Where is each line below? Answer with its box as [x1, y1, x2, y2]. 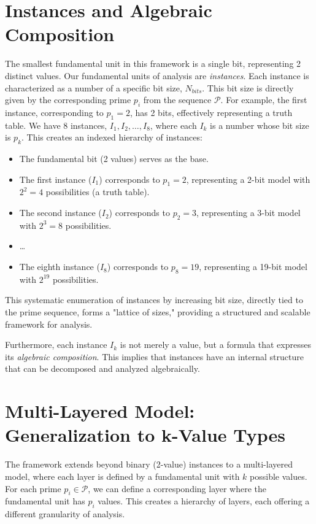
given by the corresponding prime [5, 93, 131, 106]
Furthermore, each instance [5, 338, 107, 351]
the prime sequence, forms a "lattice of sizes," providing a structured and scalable [5, 306, 310, 318]
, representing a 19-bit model [199, 260, 307, 273]
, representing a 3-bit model [196, 206, 301, 219]
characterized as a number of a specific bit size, [5, 81, 182, 94]
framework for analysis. [5, 317, 93, 330]
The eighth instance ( [19, 260, 100, 273]
